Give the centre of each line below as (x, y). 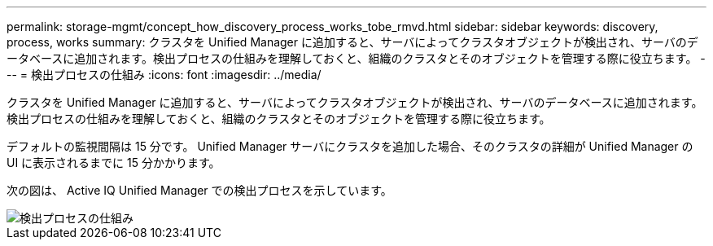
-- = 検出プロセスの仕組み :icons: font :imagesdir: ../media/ (164, 75)
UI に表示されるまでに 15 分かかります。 (114, 163)
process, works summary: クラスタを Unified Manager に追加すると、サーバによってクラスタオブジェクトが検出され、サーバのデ (352, 42)
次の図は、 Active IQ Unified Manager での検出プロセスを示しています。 (199, 190)
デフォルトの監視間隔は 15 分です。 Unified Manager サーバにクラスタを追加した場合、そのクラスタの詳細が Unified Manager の (350, 146)
